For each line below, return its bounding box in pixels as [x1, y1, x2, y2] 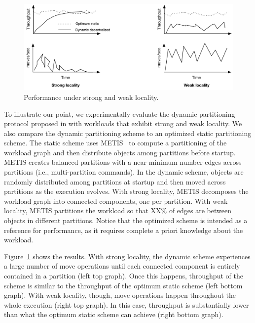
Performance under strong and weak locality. [24, 92, 159, 102]
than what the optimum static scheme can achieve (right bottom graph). [4, 309, 223, 320]
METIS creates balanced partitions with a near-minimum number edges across [4, 157, 242, 167]
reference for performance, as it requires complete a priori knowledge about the [4, 225, 243, 235]
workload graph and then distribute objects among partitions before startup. [4, 147, 236, 157]
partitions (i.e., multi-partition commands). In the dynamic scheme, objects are [4, 167, 244, 177]
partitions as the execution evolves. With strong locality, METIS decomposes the [4, 186, 249, 196]
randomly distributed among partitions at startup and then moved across [4, 176, 226, 186]
